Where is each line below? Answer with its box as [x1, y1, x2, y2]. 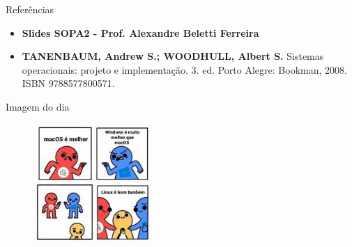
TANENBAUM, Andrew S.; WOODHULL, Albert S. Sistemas [22, 49, 324, 63]
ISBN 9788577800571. [22, 76, 115, 90]
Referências [6, 2, 54, 16]
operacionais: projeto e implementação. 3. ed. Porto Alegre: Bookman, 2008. [22, 62, 347, 77]
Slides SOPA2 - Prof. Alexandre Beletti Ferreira [22, 25, 259, 40]
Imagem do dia [6, 99, 70, 113]
